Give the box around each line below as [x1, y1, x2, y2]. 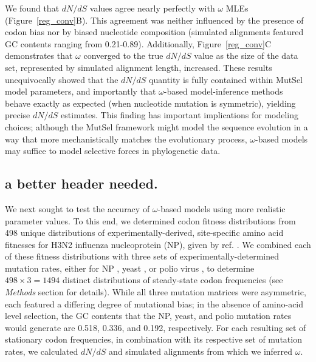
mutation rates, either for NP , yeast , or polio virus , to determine [5, 261, 255, 274]
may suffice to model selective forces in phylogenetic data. [5, 144, 221, 157]
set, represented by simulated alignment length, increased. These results [5, 61, 272, 73]
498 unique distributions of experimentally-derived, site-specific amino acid [5, 226, 284, 239]
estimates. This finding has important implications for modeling [61, 109, 299, 121]
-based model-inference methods [163, 85, 283, 98]
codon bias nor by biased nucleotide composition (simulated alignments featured [5, 25, 304, 38]
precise [5, 109, 30, 121]
